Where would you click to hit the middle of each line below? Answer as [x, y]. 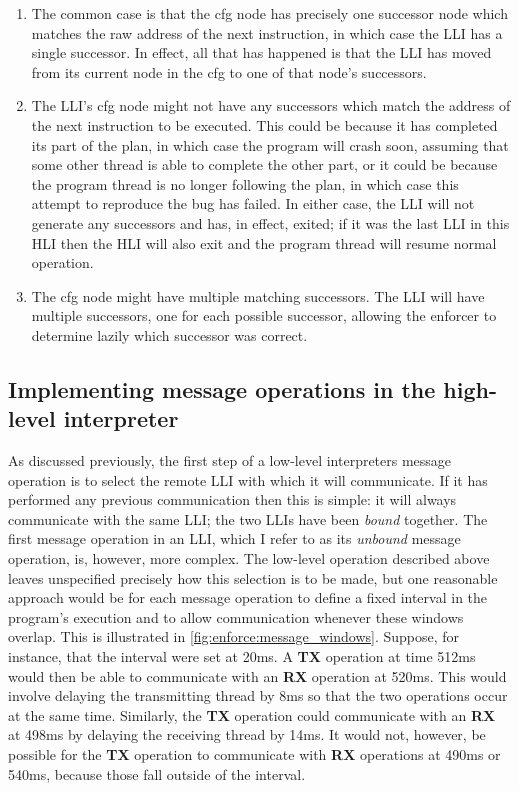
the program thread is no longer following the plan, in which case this [245, 183]
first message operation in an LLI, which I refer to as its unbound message [234, 538]
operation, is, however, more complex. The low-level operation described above [249, 558]
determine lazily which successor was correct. [169, 334]
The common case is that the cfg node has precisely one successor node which [269, 13]
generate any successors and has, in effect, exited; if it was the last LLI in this [270, 222]
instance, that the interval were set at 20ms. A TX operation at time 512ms [242, 656]
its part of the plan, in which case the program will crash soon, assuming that [270, 144]
